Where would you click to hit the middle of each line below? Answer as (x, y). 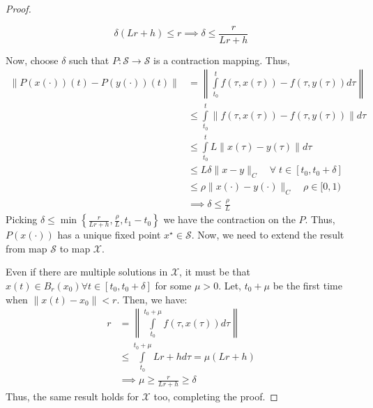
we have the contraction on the (229, 219)
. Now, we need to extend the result (268, 235)
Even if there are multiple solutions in (87, 272)
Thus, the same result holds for (72, 396)
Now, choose (32, 60)
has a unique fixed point (109, 235)
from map (26, 248)
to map (75, 248)
